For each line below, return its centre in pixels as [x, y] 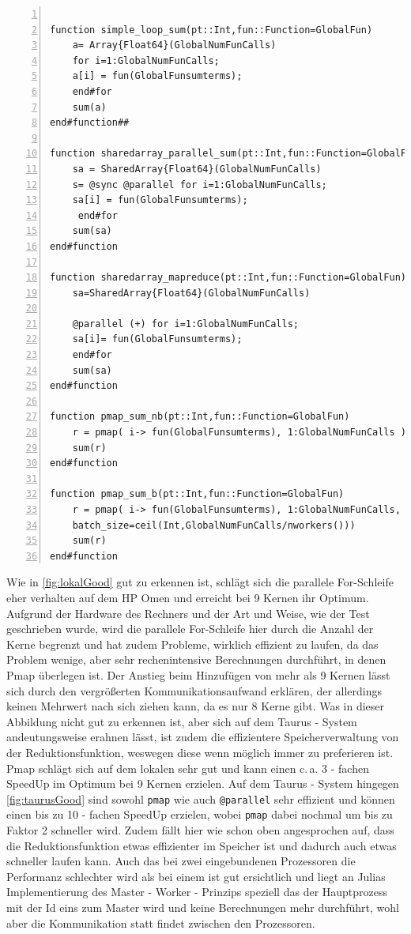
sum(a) [89, 107]
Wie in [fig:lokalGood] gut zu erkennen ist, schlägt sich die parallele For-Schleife [200, 582]
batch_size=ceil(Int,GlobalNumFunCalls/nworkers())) [214, 525]
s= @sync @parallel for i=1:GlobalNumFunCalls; [200, 185]
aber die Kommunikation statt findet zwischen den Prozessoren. [161, 923]
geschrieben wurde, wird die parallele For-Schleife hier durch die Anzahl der [190, 629]
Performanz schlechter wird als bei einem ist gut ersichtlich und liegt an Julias [196, 876]
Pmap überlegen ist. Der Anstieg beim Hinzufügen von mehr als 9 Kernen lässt [198, 674]
